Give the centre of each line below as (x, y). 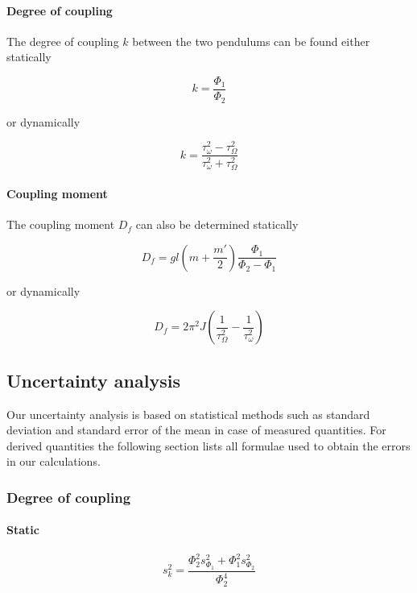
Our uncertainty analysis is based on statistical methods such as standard (188, 414)
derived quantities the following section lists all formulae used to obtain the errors (208, 445)
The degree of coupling (63, 41)
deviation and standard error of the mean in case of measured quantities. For (196, 430)
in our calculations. (54, 461)
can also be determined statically (217, 224)
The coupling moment (61, 224)
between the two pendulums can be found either (251, 41)
